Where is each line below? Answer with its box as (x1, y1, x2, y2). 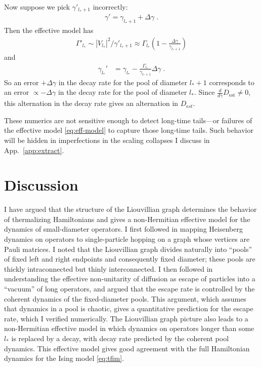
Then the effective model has (4, 25, 94, 35)
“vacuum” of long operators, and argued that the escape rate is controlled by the (4, 283, 255, 294)
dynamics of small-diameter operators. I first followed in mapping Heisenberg (4, 224, 243, 234)
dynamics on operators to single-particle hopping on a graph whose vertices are (4, 234, 250, 244)
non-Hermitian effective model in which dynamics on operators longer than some (4, 323, 254, 334)
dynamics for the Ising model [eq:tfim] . (4, 353, 124, 363)
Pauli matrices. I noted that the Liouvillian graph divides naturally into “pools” (4, 243, 252, 254)
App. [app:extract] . (4, 144, 64, 155)
